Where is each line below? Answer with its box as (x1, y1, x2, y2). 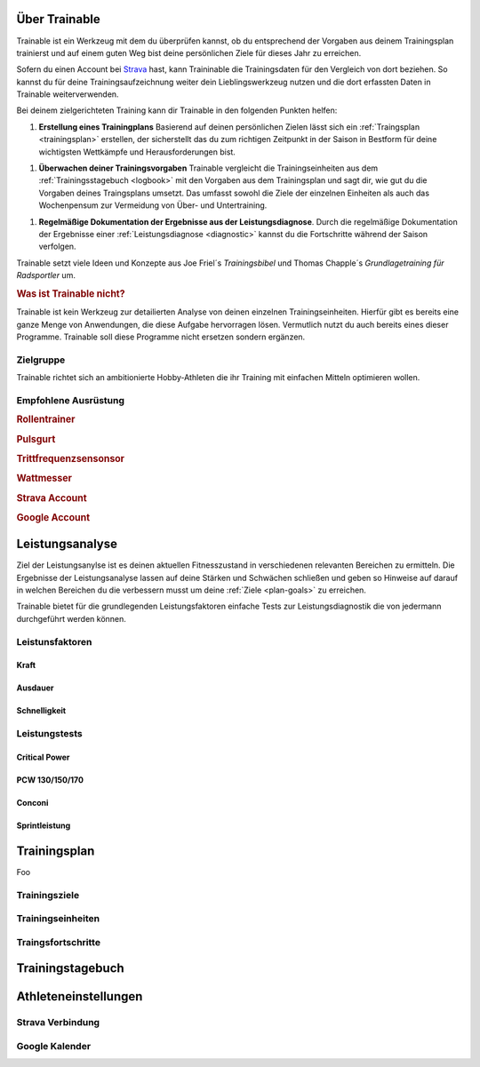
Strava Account (16, 491, 88, 504)
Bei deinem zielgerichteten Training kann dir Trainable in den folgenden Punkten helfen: (16, 105, 338, 115)
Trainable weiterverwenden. (16, 89, 119, 100)
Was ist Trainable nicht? (16, 287, 125, 299)
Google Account (16, 511, 91, 523)
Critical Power (16, 752, 70, 762)
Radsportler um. (16, 270, 76, 281)
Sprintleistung (16, 820, 71, 831)
